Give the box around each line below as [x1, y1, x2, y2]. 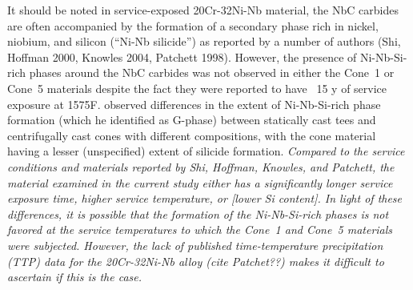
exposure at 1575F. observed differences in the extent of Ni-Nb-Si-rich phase [7, 95, 381, 112]
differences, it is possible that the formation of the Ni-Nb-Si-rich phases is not [7, 205, 389, 222]
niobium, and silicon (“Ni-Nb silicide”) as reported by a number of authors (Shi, [7, 33, 401, 50]
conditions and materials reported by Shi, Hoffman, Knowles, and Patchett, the [7, 158, 395, 175]
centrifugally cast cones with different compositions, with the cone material [7, 127, 376, 143]
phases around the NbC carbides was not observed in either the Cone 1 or [29, 64, 395, 81]
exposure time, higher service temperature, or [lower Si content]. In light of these [7, 190, 403, 207]
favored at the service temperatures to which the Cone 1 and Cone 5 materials [7, 221, 393, 238]
